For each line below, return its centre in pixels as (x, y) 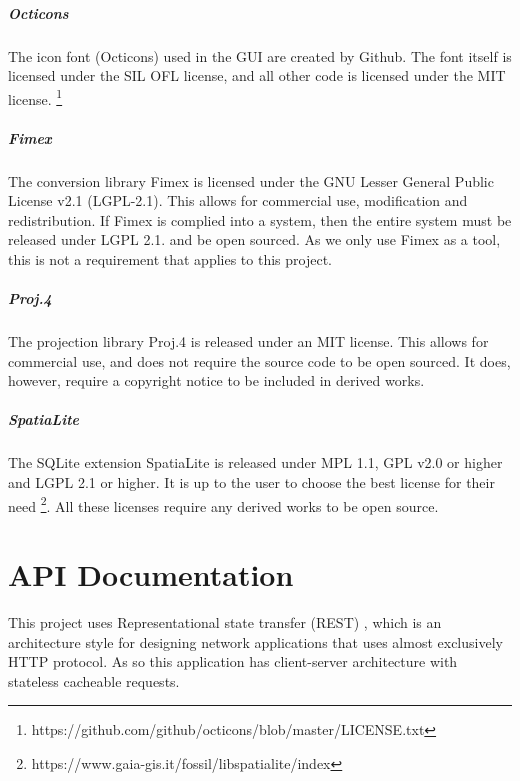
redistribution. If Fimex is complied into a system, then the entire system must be (260, 219)
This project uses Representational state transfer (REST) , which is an (225, 622)
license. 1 (35, 97)
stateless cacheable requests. (94, 680)
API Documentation (151, 574)
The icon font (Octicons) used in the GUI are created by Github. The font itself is (260, 55)
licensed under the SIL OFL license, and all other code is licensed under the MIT (257, 75)
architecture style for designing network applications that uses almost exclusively (255, 641)
